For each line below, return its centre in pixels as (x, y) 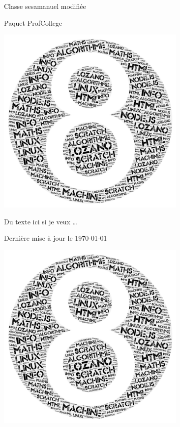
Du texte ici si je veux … (41, 221)
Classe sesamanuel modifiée (45, 6)
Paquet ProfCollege (33, 22)
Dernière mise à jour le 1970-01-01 (56, 238)
